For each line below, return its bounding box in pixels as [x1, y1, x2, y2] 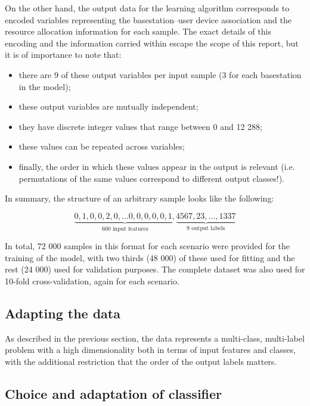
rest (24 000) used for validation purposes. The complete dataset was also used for [5, 263, 305, 275]
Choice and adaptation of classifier [5, 384, 222, 402]
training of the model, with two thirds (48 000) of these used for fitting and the [5, 251, 295, 264]
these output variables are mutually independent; [18, 100, 199, 113]
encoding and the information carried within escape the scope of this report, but [5, 36, 299, 49]
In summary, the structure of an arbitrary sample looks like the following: [5, 192, 274, 204]
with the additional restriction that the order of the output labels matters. [5, 355, 277, 367]
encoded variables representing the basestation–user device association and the [5, 13, 292, 26]
